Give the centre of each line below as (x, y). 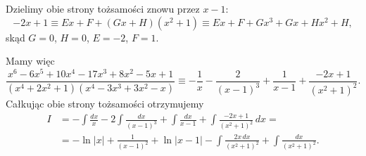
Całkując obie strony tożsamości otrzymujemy (105, 104)
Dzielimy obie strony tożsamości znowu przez (103, 8)
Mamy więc (30, 61)
